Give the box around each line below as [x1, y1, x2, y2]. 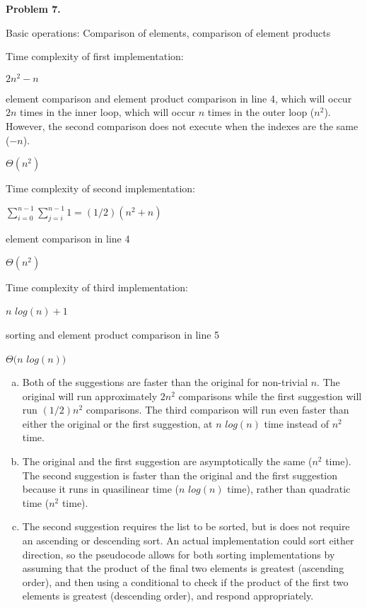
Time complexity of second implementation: [6, 181, 196, 196]
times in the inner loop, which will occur [20, 105, 195, 119]
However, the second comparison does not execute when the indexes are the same [6, 119, 359, 134]
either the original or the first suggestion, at [22, 416, 213, 431]
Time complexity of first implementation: [6, 49, 184, 64]
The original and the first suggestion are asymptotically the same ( [22, 454, 313, 469]
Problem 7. [6, 1, 61, 16]
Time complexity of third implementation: [6, 279, 188, 294]
